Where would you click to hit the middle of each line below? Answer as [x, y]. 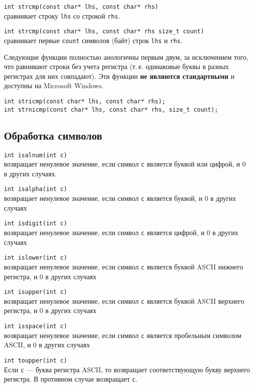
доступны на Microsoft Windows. [54, 85]
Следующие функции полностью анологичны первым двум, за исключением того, [126, 57]
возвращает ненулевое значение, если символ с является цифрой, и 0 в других [121, 232]
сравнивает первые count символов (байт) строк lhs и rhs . [93, 40]
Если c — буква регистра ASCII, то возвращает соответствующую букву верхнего [127, 369]
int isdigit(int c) [36, 224]
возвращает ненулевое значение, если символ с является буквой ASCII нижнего [124, 266]
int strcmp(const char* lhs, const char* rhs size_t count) [104, 32]
